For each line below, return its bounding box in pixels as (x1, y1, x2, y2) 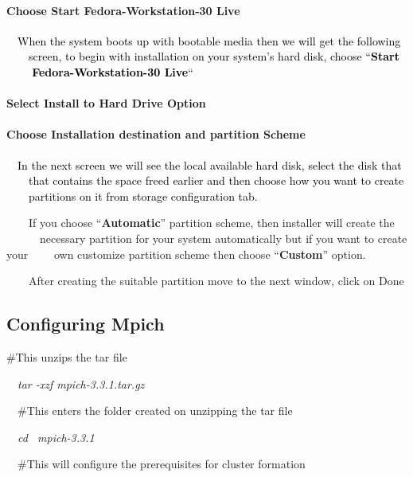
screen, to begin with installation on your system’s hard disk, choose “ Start (28, 48, 399, 65)
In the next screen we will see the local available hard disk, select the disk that (17, 156, 402, 173)
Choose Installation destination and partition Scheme (6, 126, 306, 143)
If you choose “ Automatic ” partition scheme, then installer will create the (28, 214, 395, 231)
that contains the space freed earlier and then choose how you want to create (28, 172, 404, 189)
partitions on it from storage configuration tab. (28, 187, 258, 204)
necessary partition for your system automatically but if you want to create (39, 229, 407, 246)
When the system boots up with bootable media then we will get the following (17, 32, 401, 49)
